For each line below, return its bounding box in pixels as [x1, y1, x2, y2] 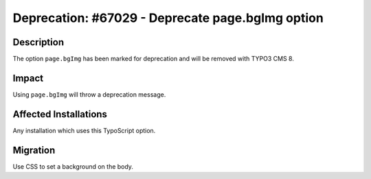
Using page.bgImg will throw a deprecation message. [12, 90, 166, 99]
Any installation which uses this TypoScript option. [12, 126, 156, 134]
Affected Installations [12, 108, 108, 120]
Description [12, 36, 65, 48]
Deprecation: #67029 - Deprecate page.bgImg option [12, 10, 324, 25]
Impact [12, 72, 44, 84]
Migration [12, 144, 56, 156]
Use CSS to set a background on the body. [12, 162, 134, 171]
